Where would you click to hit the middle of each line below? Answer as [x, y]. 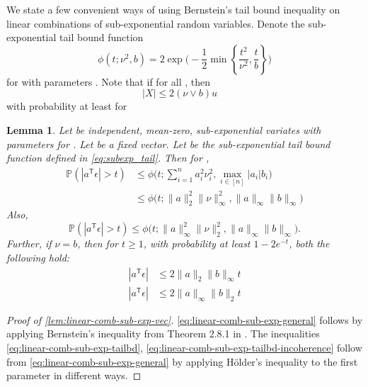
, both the [309, 243]
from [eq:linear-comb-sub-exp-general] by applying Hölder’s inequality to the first [182, 361]
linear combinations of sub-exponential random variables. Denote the [156, 23]
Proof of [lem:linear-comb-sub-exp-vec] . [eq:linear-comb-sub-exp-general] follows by [185, 319]
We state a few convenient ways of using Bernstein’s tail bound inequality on [173, 9]
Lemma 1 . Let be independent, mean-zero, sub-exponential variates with [164, 129]
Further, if [29, 243]
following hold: [38, 258]
